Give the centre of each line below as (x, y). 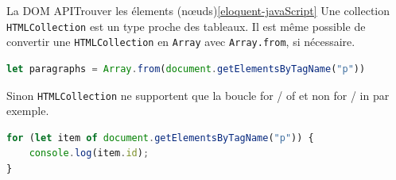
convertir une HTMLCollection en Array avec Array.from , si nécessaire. (181, 42)
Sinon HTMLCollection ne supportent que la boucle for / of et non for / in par (198, 95)
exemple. (28, 111)
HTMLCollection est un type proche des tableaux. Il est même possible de (186, 26)
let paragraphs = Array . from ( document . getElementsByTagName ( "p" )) (186, 69)
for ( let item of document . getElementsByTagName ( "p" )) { (160, 138)
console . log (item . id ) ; (89, 153)
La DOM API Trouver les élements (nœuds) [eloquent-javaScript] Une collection (198, 10)
